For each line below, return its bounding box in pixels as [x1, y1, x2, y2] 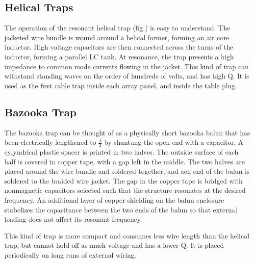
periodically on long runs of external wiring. [4, 249, 137, 260]
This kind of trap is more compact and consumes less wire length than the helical [4, 230, 250, 240]
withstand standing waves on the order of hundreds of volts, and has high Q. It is [4, 71, 250, 81]
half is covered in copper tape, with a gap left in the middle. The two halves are [4, 156, 245, 166]
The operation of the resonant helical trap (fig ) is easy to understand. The [4, 23, 230, 33]
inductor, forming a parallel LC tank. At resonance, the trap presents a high [4, 51, 234, 61]
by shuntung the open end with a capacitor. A [104, 137, 244, 147]
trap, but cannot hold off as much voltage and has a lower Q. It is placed [4, 240, 224, 250]
